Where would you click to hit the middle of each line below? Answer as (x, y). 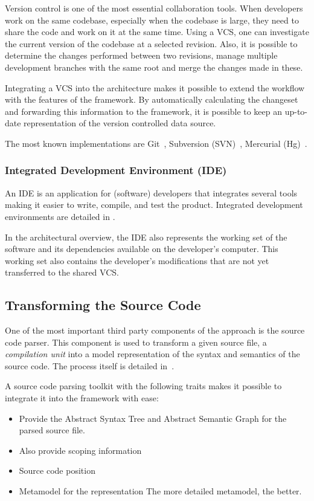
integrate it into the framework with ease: (82, 398)
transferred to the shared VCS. (62, 272)
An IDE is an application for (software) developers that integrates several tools (151, 192)
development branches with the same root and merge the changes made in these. (154, 67)
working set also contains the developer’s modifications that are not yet (137, 260)
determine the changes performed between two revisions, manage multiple (141, 55)
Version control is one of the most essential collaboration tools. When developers (154, 8)
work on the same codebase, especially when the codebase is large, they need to (152, 20)
